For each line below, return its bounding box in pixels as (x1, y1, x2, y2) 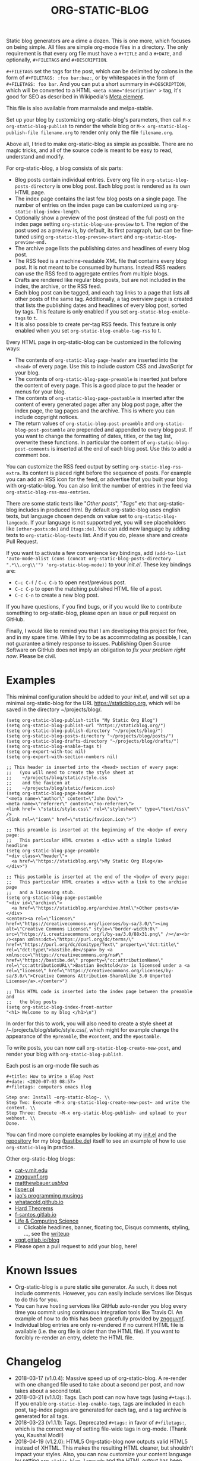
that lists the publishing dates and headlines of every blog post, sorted (14, 302, 188, 309)
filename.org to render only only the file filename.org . (40, 129, 173, 136)
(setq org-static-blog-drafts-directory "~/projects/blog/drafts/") (6, 739, 179, 745)
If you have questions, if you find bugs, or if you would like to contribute (6, 603, 182, 610)
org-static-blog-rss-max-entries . (6, 488, 90, 495)
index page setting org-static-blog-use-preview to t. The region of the (14, 221, 188, 228)
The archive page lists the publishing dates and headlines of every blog (14, 245, 190, 252)
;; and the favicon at (6, 780, 70, 786)
